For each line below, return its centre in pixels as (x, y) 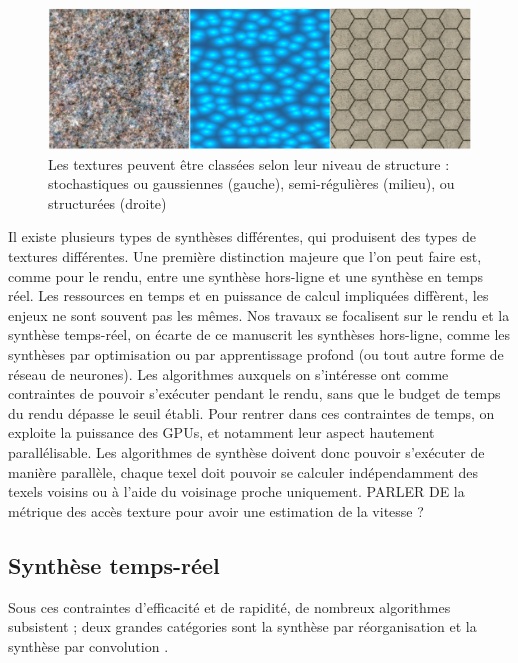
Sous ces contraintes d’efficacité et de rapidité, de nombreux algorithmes (229, 606)
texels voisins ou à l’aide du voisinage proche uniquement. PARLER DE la (236, 491)
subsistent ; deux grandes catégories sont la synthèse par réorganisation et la (242, 626)
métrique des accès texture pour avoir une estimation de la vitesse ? (216, 510)
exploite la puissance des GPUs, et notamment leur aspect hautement (221, 432)
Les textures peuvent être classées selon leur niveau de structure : (249, 163)
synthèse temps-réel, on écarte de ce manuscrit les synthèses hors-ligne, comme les (259, 334)
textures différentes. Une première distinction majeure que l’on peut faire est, (245, 255)
